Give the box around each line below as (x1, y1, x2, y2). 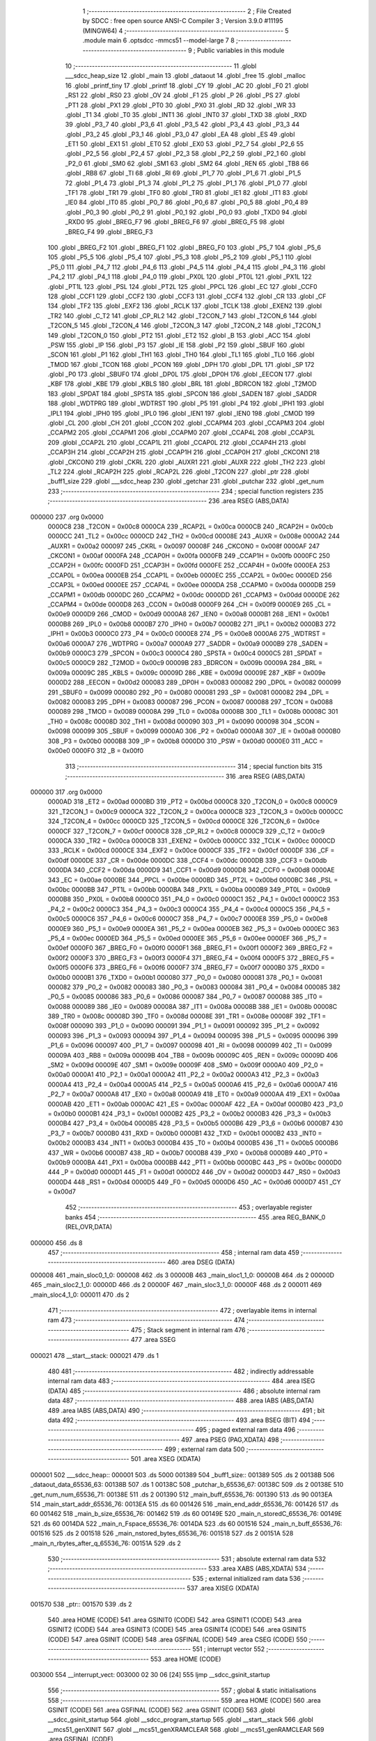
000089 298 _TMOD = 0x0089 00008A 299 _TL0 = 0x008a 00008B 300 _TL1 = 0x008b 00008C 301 (47, 708, 338, 716)
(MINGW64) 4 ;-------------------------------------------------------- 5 (82, 26, 289, 35)
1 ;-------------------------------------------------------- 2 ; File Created (82, 7, 292, 15)
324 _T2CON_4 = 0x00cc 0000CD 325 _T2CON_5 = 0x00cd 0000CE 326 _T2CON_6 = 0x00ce (47, 817, 320, 825)
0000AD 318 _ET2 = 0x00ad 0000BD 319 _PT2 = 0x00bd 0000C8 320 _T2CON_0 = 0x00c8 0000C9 (47, 797, 338, 806)
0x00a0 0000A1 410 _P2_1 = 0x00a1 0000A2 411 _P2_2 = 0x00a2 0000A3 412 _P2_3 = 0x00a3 (47, 1070, 320, 1079)
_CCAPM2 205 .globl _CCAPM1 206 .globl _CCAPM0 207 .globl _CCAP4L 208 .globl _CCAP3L (47, 428, 315, 437)
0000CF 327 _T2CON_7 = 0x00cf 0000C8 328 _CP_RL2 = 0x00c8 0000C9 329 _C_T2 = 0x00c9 (47, 827, 325, 835)
